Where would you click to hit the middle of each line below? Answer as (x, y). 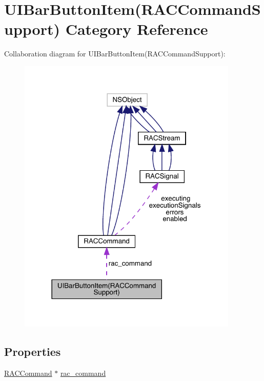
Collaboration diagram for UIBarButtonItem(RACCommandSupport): (115, 54)
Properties (33, 351)
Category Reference (137, 29)
